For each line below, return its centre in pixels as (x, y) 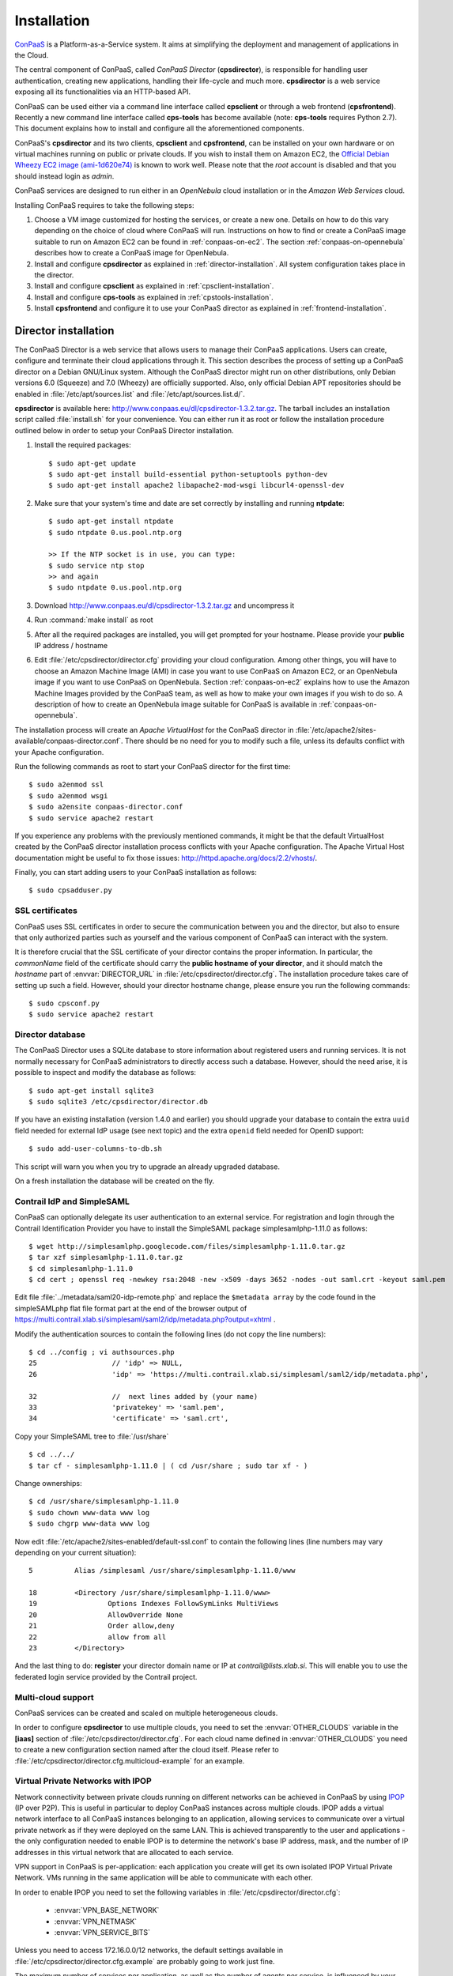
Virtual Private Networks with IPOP (83, 1781)
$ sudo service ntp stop (96, 566)
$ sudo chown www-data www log (89, 1512)
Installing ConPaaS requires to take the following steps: (104, 205)
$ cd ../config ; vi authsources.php (102, 1352)
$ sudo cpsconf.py (64, 1003)
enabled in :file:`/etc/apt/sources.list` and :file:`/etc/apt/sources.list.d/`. (130, 394)
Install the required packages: (83, 445)
